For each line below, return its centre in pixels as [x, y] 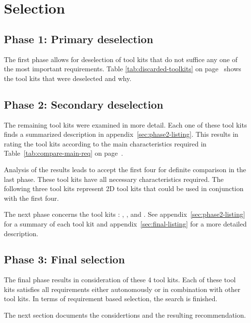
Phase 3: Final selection [64, 259]
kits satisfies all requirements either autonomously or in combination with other [122, 289]
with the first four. [31, 198]
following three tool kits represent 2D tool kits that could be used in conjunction [124, 188]
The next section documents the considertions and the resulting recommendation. [125, 315]
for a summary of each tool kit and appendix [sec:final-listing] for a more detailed [125, 223]
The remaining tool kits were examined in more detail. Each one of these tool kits [125, 124]
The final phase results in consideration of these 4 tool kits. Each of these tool [120, 280]
